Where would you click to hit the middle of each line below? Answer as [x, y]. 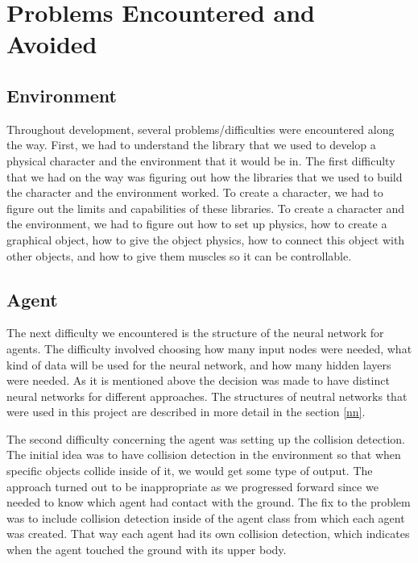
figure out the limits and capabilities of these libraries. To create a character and [206, 208]
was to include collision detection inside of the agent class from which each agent [206, 517]
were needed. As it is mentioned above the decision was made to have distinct [198, 380]
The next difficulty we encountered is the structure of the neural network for [195, 333]
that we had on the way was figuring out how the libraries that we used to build [205, 176]
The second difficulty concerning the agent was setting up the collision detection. [206, 438]
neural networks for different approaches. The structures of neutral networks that [207, 396]
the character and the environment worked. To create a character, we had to [195, 192]
